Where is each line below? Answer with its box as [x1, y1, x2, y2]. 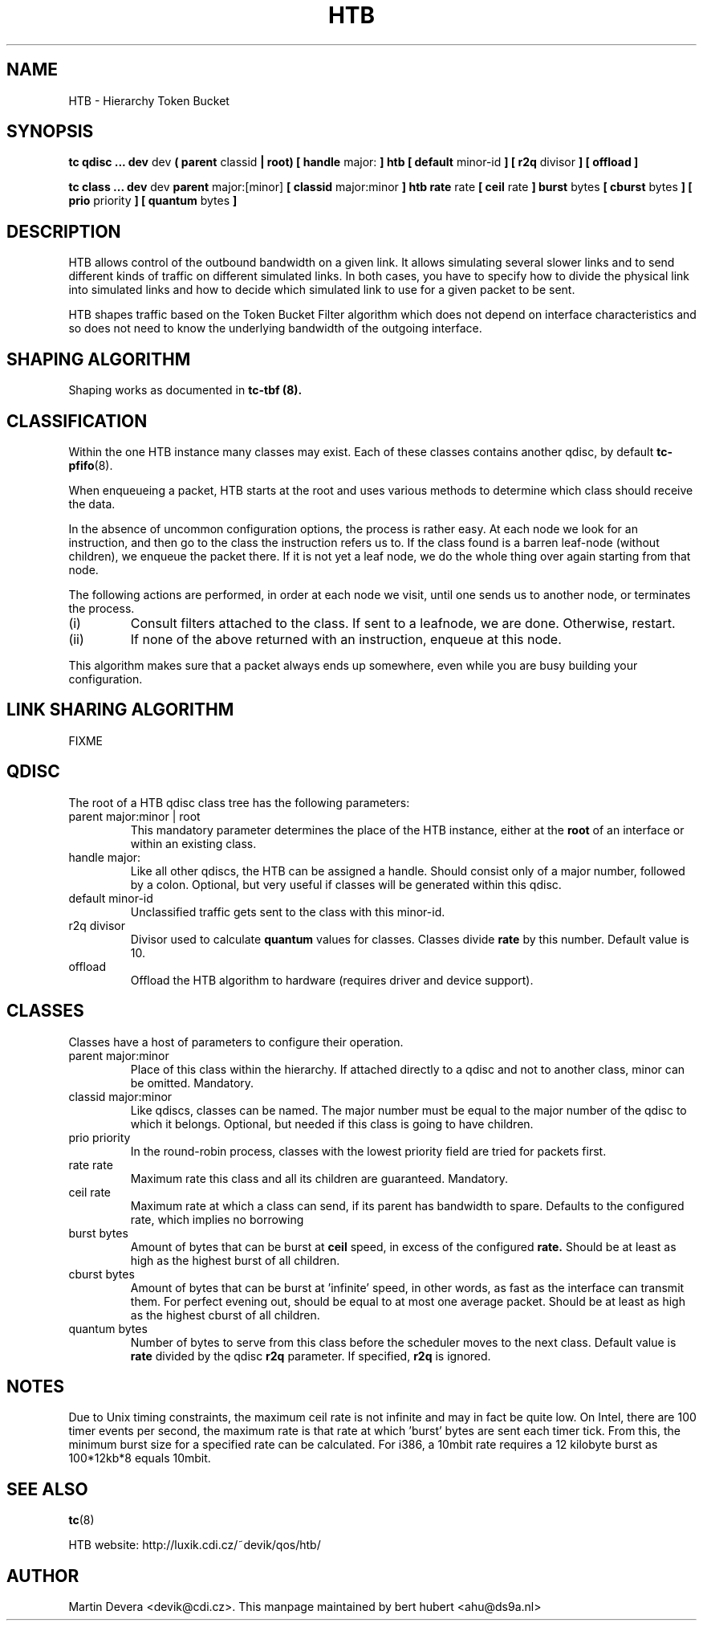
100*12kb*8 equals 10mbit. [68, 1451, 211, 1466]
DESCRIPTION [6, 221, 121, 242]
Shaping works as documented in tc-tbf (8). [68, 383, 303, 398]
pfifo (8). [68, 458, 113, 472]
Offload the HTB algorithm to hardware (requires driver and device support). [130, 973, 534, 987]
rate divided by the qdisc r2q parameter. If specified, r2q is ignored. [130, 1348, 491, 1363]
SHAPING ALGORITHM [6, 349, 191, 369]
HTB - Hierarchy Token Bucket [68, 93, 230, 108]
